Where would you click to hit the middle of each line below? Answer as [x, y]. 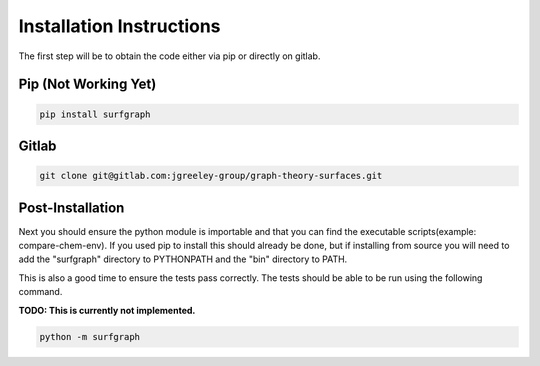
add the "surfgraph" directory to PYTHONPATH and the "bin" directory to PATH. [183, 259]
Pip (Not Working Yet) [87, 84]
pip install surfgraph [95, 114]
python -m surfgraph [89, 336]
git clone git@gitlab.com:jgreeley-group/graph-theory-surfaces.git [211, 176]
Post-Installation [71, 207]
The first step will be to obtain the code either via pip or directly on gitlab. [169, 56]
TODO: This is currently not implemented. [107, 310]
